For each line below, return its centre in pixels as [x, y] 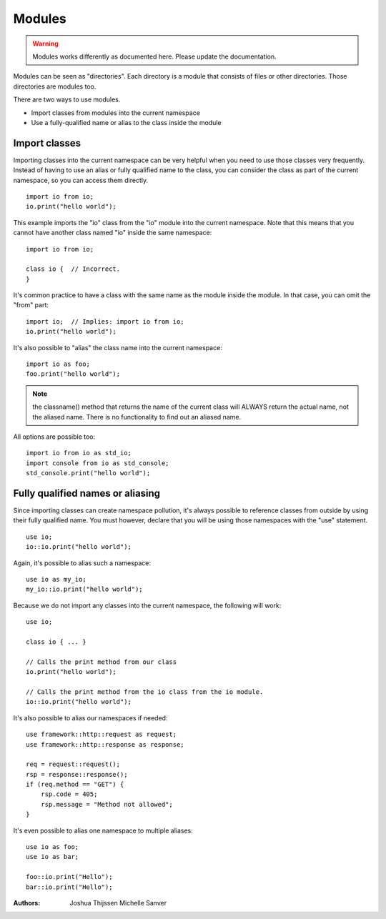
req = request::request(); [73, 764]
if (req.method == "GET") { [75, 785]
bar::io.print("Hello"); [69, 887]
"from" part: [31, 305]
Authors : [27, 903]
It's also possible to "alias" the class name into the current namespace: [118, 347]
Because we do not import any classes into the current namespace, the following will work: [147, 605]
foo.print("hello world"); [73, 374]
